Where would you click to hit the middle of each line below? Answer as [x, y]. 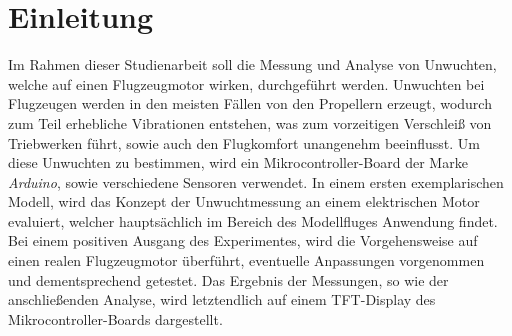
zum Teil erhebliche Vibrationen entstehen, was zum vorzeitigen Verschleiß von [250, 122]
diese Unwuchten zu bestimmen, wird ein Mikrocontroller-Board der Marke [238, 162]
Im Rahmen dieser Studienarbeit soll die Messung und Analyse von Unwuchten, [252, 64]
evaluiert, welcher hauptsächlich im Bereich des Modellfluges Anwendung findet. [253, 220]
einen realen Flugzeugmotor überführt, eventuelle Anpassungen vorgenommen [246, 260]
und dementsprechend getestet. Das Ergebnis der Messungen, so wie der [228, 279]
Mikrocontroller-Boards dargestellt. [115, 318]
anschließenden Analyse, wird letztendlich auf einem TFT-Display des [222, 299]
